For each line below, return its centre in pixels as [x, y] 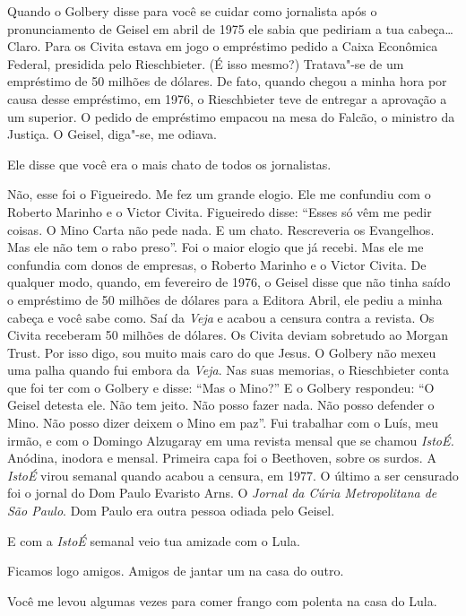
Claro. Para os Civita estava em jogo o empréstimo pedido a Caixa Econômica [223, 46]
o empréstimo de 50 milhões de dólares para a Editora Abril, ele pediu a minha [225, 299]
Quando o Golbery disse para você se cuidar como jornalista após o [192, 11]
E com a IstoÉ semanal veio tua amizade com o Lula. [154, 540]
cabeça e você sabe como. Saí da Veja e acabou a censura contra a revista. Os [221, 317]
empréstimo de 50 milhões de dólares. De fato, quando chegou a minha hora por [227, 81]
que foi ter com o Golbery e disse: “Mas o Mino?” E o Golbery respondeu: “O [221, 387]
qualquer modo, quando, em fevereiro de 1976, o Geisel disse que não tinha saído [229, 282]
